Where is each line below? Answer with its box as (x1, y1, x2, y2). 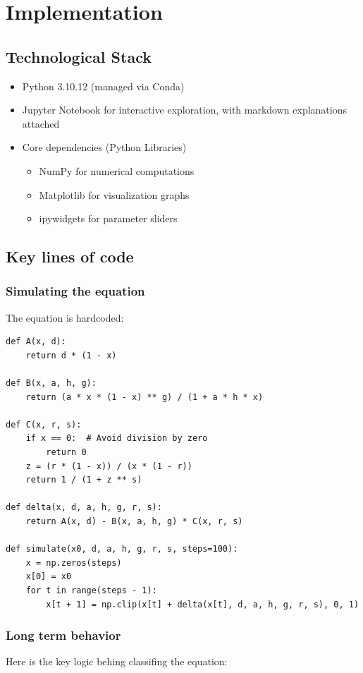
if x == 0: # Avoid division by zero (25, 433, 208, 444)
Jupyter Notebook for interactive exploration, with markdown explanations (22, 102, 347, 117)
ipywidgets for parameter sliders (39, 211, 178, 226)
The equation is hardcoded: (6, 310, 124, 325)
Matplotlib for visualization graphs (39, 187, 190, 202)
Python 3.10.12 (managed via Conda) (22, 78, 185, 93)
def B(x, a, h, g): (6, 378, 97, 389)
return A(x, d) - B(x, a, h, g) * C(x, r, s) (25, 516, 243, 527)
